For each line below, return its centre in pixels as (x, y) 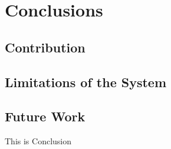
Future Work (45, 116)
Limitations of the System (86, 82)
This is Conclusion (38, 141)
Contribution (45, 47)
